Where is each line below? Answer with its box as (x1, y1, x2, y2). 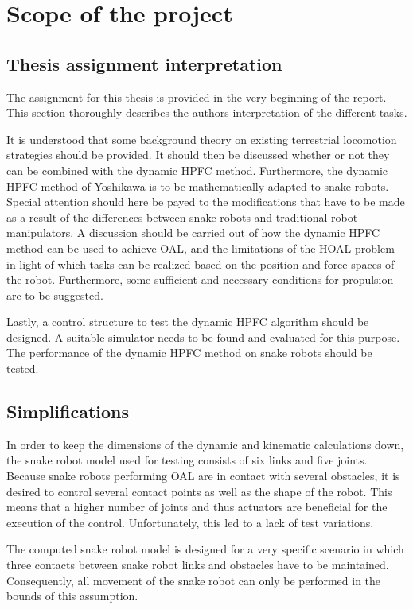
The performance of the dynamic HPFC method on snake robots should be (6, 344, 372, 361)
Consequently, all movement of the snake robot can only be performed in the (6, 572, 381, 588)
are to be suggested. (6, 286, 103, 303)
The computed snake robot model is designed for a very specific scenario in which (6, 541, 404, 557)
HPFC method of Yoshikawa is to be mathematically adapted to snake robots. (6, 177, 389, 194)
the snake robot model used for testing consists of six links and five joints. (6, 452, 368, 468)
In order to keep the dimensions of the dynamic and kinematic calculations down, (6, 436, 404, 452)
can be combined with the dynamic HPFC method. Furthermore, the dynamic (6, 161, 388, 178)
